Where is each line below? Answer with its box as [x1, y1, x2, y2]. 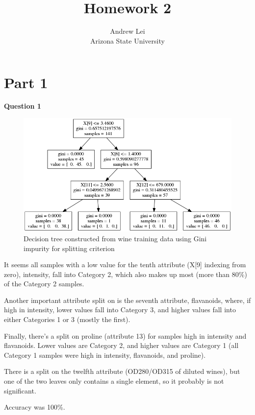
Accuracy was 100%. [4, 402, 65, 412]
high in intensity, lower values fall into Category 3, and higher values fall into [4, 304, 236, 315]
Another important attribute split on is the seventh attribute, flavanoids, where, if [4, 295, 251, 305]
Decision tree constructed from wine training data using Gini [24, 233, 207, 243]
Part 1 [4, 72, 48, 92]
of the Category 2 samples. [4, 278, 84, 289]
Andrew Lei [110, 26, 145, 36]
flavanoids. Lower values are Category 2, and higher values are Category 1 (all [4, 340, 239, 350]
